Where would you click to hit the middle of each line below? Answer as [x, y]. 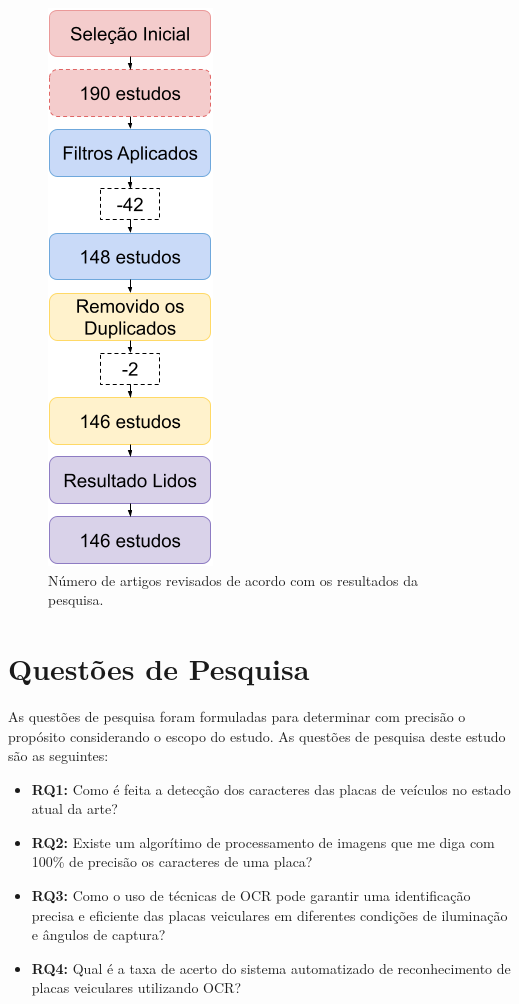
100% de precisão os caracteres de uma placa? [172, 861]
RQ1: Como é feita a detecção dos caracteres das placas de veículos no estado [271, 788]
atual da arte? [74, 808]
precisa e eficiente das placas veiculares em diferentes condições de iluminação [269, 914]
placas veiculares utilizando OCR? [136, 987]
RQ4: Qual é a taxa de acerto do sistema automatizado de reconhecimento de [271, 967]
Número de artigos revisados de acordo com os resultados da [233, 579]
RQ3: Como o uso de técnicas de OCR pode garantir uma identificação [251, 895]
